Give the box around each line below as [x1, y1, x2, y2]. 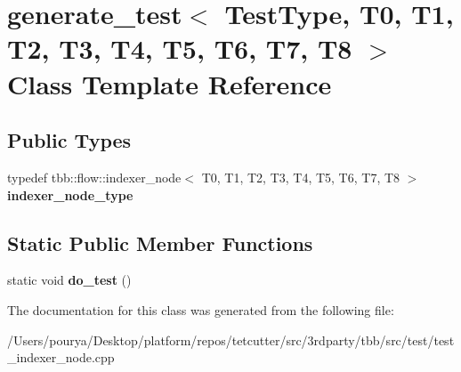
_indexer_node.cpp [7, 348, 115, 367]
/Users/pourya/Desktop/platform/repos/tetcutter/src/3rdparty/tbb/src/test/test [7, 330, 455, 349]
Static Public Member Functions [7, 229, 313, 256]
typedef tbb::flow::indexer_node [7, 167, 182, 186]
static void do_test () [7, 271, 132, 289]
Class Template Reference [7, 65, 332, 101]
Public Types [7, 126, 132, 154]
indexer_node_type [7, 185, 133, 204]
